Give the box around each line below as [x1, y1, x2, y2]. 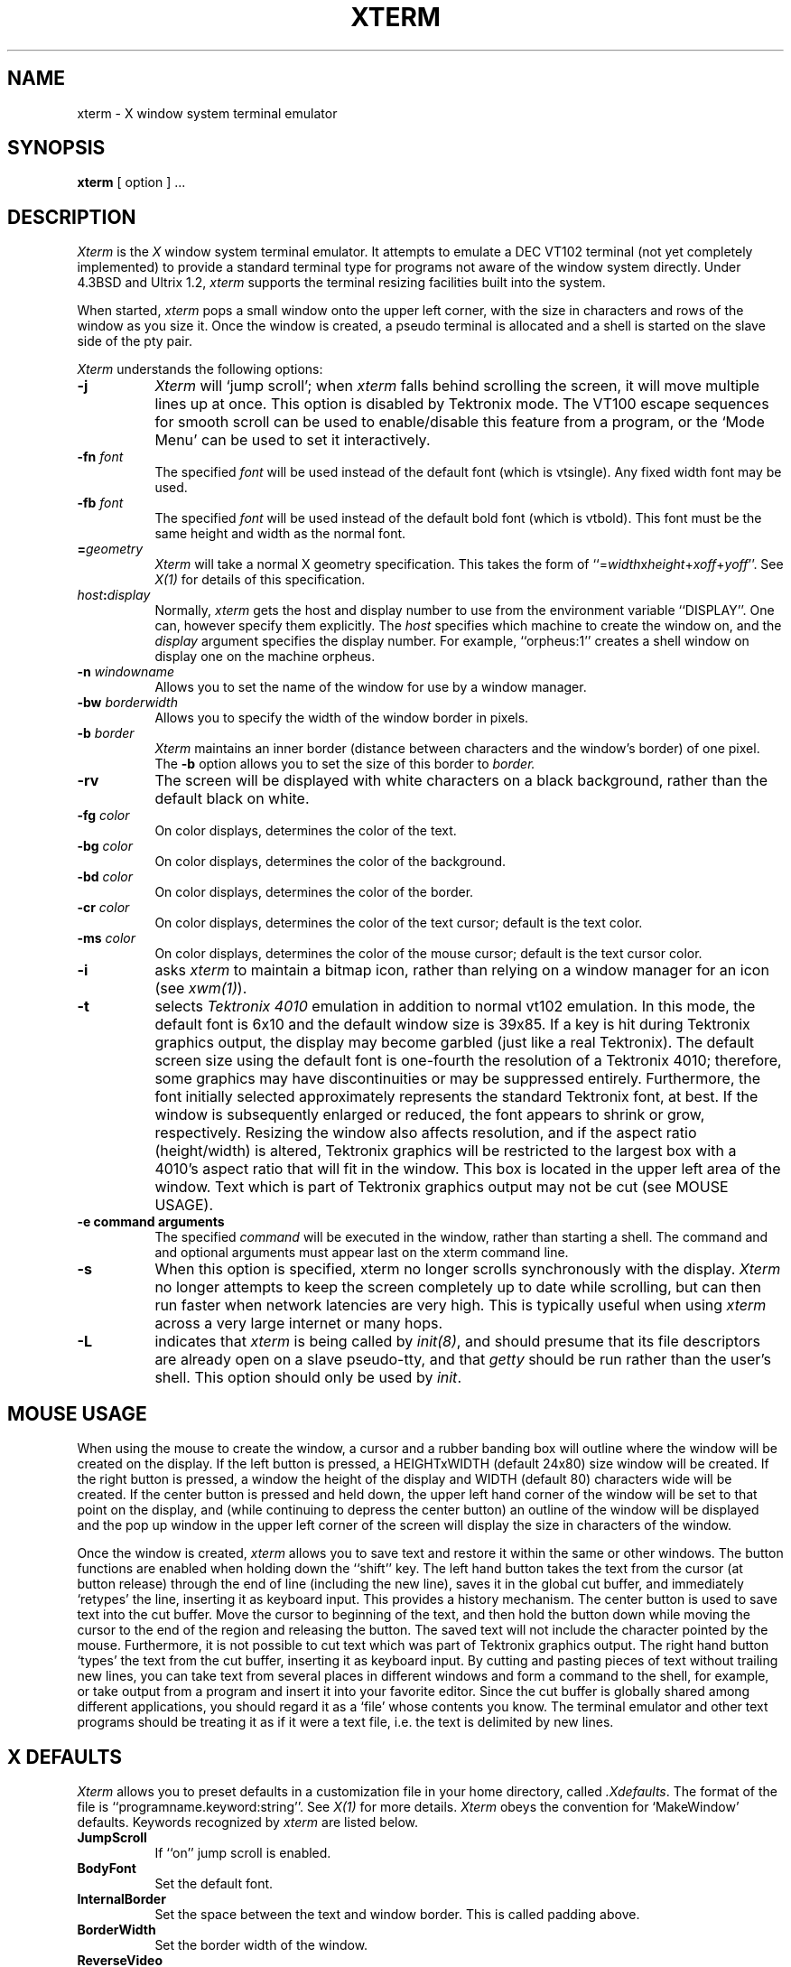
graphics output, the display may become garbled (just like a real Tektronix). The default [154, 1033, 755, 1052]
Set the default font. [154, 1875, 274, 1891]
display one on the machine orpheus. [154, 648, 376, 665]
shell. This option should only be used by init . [154, 1368, 461, 1387]
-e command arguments [77, 1214, 225, 1230]
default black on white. [154, 789, 310, 808]
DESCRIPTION [7, 205, 136, 228]
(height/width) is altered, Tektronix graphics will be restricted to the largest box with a [154, 1142, 737, 1161]
